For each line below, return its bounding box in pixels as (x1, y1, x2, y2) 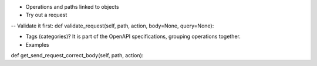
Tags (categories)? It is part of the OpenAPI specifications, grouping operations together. (25, 33, 241, 40)
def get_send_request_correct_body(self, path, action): (11, 51, 144, 58)
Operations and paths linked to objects (25, 4, 120, 10)
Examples (25, 41, 49, 48)
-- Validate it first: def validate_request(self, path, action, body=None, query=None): (11, 22, 214, 29)
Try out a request (25, 12, 68, 19)
